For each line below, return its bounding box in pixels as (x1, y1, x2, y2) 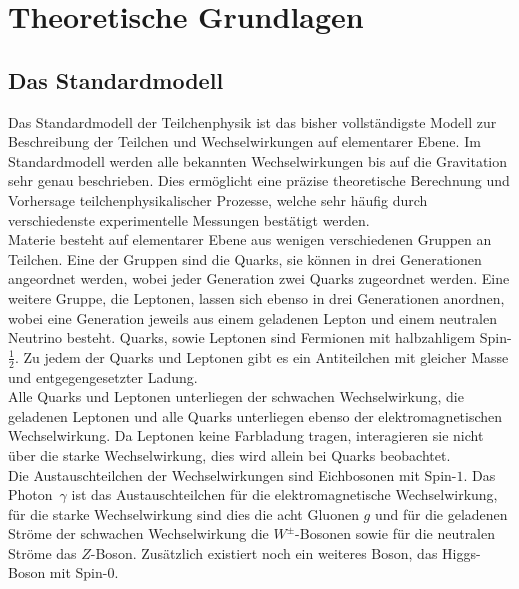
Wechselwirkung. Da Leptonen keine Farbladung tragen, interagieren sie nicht (8, 425, 484, 446)
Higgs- (442, 542, 481, 563)
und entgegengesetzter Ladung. (8, 366, 198, 387)
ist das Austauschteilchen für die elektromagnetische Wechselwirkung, (71, 484, 498, 505)
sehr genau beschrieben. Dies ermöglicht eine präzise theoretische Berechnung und (8, 170, 510, 191)
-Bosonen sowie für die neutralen (295, 523, 496, 544)
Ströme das (8, 542, 77, 563)
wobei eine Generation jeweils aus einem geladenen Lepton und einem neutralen (8, 307, 497, 328)
